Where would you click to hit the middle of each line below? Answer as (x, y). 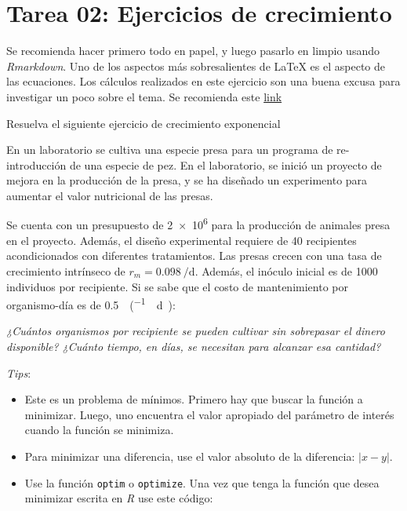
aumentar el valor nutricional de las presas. (110, 195)
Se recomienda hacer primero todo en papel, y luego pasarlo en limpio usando (193, 51)
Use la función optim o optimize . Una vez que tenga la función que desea (202, 482)
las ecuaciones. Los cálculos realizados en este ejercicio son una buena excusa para (203, 81)
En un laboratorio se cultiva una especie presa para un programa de (170, 150)
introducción (36, 164)
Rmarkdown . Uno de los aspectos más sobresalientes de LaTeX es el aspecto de (196, 66)
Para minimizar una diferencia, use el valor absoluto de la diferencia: (190, 456)
